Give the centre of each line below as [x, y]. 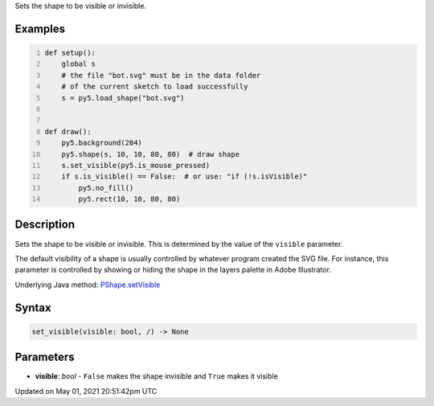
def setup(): [70, 53]
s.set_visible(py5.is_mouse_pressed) [136, 165]
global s [79, 64]
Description [45, 225]
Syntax [33, 308]
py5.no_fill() [106, 188]
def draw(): [68, 131]
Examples [40, 29]
